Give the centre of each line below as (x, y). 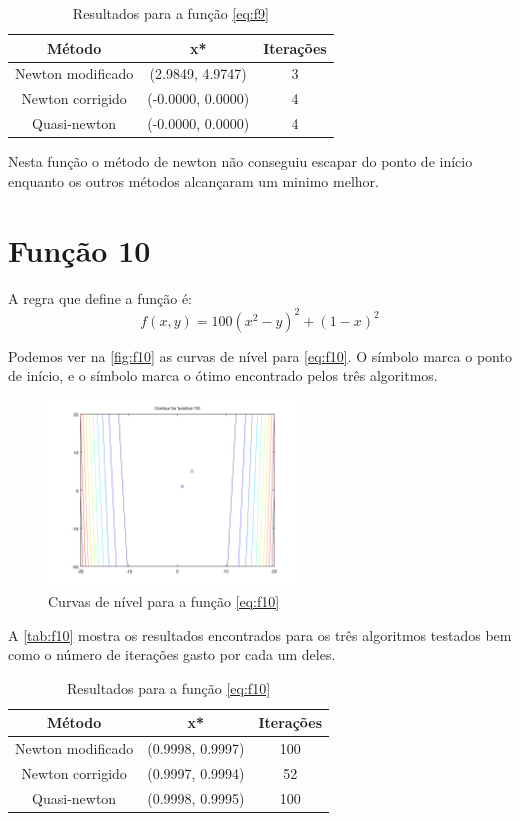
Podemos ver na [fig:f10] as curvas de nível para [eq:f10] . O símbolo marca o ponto (260, 355)
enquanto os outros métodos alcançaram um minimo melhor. (193, 180)
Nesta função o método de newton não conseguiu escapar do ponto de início (240, 161)
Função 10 (79, 249)
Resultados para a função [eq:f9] (170, 13)
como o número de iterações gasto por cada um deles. (172, 654)
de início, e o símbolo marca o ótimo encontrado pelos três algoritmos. (223, 375)
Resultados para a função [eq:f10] (169, 687)
